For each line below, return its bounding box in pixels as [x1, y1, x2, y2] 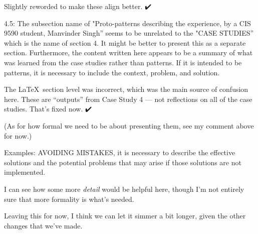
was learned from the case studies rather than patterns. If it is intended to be [4, 57, 242, 67]
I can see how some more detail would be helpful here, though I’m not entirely [4, 183, 244, 194]
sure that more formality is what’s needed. [4, 193, 134, 204]
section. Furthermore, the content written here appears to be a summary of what [4, 47, 253, 58]
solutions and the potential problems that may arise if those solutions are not [4, 157, 241, 167]
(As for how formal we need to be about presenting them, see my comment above [4, 120, 254, 131]
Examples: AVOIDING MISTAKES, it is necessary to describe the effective [4, 147, 235, 158]
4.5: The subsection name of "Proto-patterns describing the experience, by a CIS [4, 18, 251, 28]
